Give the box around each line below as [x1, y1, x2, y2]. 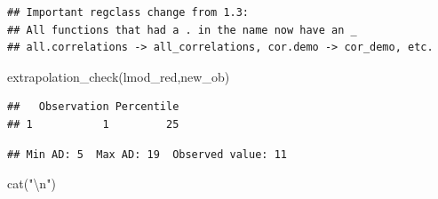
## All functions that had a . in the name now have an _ [7, 23, 357, 36]
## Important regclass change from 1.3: [7, 6, 250, 19]
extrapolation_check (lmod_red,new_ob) [7, 67, 230, 85]
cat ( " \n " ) [7, 174, 56, 193]
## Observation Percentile [7, 100, 179, 114]
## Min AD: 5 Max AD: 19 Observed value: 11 [7, 147, 287, 161]
